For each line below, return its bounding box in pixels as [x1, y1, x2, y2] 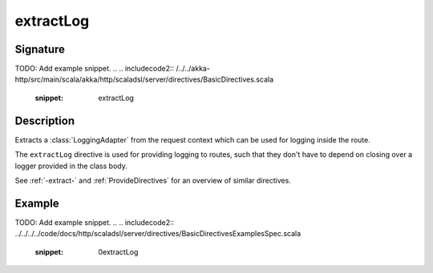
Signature [14, 42, 66, 56]
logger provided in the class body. [14, 161, 127, 171]
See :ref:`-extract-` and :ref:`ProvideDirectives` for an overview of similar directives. [14, 175, 292, 185]
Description [14, 114, 75, 127]
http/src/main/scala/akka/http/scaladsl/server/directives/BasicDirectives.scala [14, 74, 274, 84]
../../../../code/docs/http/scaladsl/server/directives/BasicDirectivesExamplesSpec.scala [14, 229, 301, 239]
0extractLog [98, 247, 139, 256]
